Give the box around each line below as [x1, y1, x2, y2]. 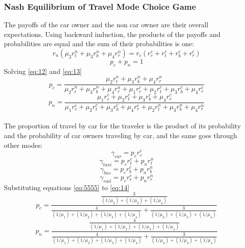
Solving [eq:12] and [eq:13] [4, 66, 82, 76]
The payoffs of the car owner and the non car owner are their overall [4, 19, 208, 30]
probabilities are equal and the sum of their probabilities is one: [4, 38, 194, 49]
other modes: [4, 140, 43, 150]
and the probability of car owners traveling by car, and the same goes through [4, 130, 237, 140]
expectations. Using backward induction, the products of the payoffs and [4, 29, 221, 39]
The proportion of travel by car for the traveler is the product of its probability [4, 121, 241, 131]
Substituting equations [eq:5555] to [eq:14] [4, 182, 130, 192]
